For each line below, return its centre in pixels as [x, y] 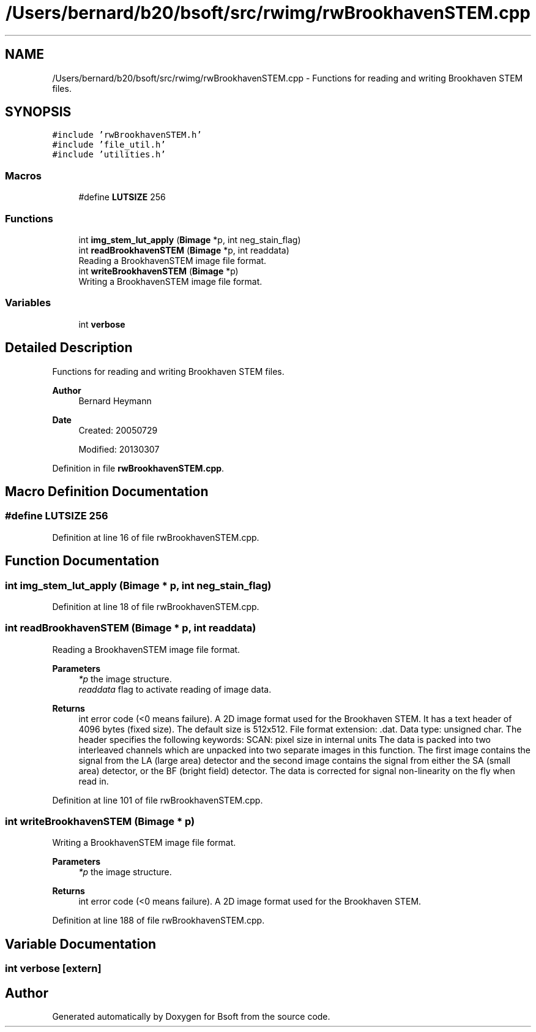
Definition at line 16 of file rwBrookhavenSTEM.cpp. [156, 537]
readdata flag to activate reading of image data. [175, 689]
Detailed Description [69, 348]
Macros [23, 175]
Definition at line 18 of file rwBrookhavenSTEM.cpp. [156, 606]
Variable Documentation [81, 944]
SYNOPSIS [38, 112]
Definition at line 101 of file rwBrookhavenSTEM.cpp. [158, 800]
